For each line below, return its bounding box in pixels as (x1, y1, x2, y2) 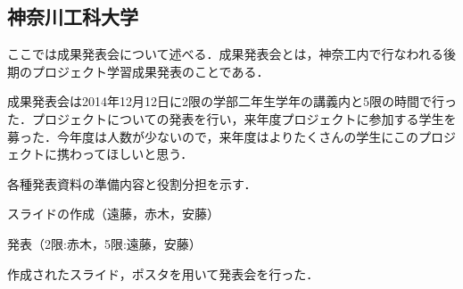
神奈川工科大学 (7, 3, 138, 30)
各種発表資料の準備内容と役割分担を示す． (7, 174, 257, 193)
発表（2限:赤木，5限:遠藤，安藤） (7, 234, 202, 252)
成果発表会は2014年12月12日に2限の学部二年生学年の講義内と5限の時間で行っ (7, 92, 457, 111)
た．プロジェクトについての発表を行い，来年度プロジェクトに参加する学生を (7, 109, 457, 128)
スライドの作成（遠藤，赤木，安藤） (7, 204, 219, 223)
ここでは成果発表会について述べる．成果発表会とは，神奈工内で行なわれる (7, 45, 443, 63)
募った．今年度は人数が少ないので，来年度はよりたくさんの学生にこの (7, 127, 418, 145)
